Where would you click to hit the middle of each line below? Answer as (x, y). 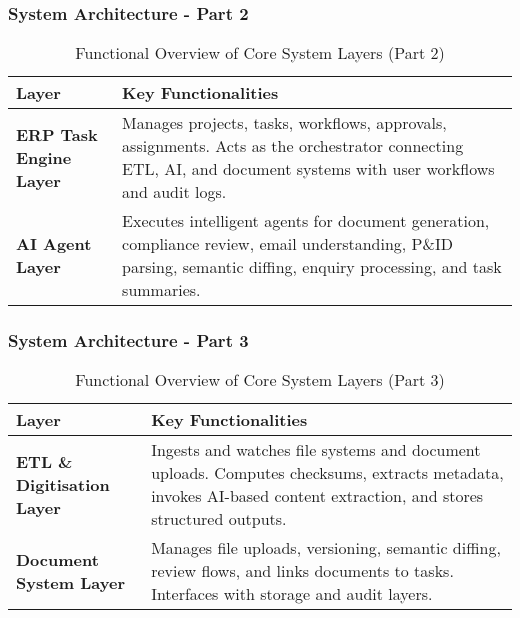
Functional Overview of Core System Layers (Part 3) (260, 380)
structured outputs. (219, 519)
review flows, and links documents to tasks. (302, 571)
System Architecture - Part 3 (128, 340)
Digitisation (63, 484)
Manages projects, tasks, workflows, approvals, (284, 123)
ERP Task (57, 134)
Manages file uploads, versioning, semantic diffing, (326, 548)
